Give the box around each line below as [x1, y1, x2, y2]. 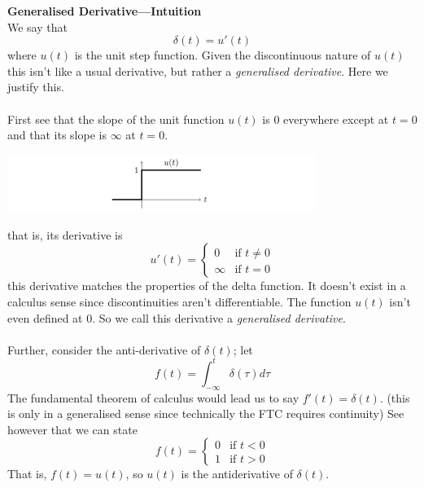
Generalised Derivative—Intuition [7, 2, 202, 19]
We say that [7, 18, 68, 35]
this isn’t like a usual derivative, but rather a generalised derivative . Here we [7, 62, 388, 79]
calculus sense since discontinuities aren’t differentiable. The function [7, 292, 352, 310]
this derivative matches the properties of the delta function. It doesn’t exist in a [7, 277, 406, 294]
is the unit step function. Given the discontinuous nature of [74, 46, 371, 64]
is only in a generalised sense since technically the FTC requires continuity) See [7, 405, 404, 422]
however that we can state [7, 420, 138, 437]
